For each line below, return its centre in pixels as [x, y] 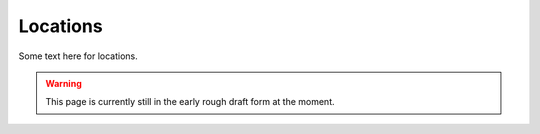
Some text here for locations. [78, 56]
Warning [63, 83]
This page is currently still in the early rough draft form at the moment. [190, 102]
